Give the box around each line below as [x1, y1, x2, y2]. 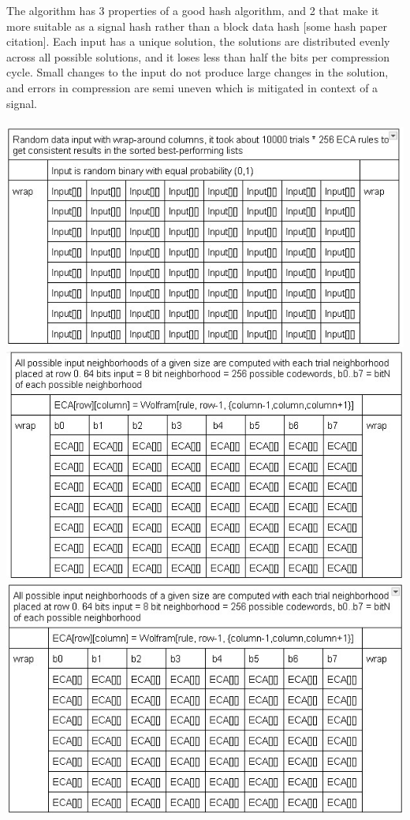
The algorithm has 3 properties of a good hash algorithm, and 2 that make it [6, 2, 379, 18]
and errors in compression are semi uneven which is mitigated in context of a [6, 79, 378, 95]
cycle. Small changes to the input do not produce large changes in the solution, [6, 64, 389, 80]
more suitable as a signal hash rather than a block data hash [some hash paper [6, 17, 387, 34]
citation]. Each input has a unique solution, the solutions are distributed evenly [6, 33, 390, 50]
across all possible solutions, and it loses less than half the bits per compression [6, 48, 390, 65]
